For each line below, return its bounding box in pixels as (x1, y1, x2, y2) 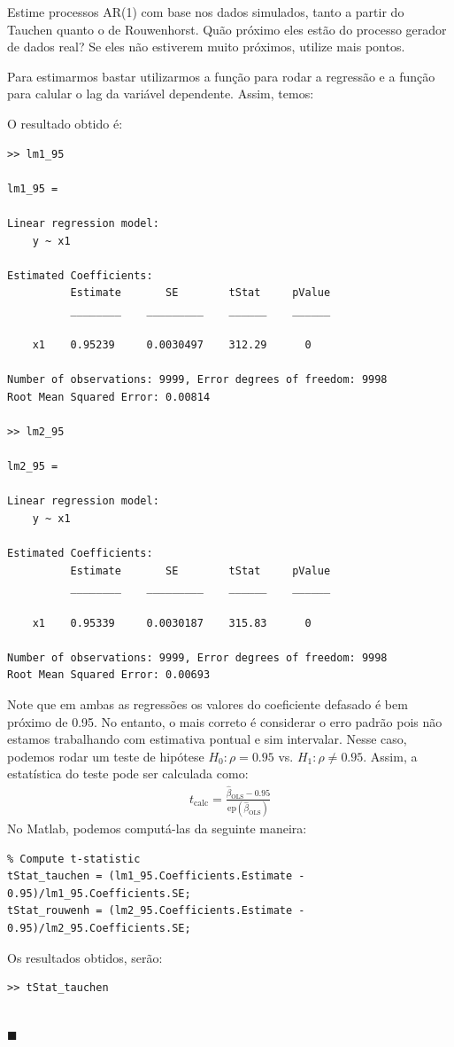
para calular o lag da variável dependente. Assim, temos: (7, 84, 314, 103)
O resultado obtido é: (7, 113, 123, 132)
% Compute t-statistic (7, 852, 141, 865)
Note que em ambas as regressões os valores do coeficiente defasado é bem (7, 694, 408, 713)
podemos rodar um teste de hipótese (7, 746, 204, 765)
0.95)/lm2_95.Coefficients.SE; (7, 922, 191, 935)
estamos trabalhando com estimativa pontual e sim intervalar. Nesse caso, (7, 730, 407, 748)
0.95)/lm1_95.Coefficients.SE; (7, 887, 191, 900)
